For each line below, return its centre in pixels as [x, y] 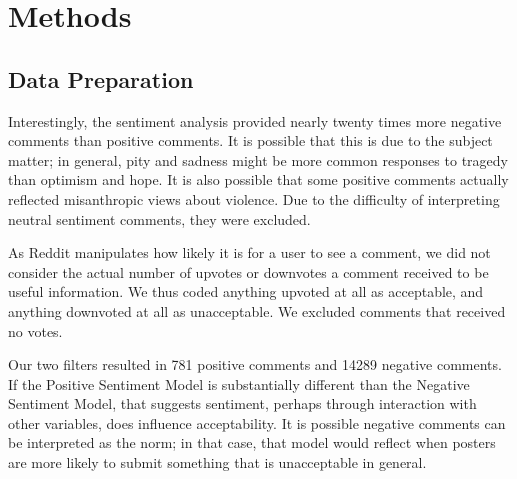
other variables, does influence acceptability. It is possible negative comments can [257, 422]
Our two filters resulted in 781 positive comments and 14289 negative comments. [255, 364]
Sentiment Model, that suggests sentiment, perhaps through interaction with [242, 403]
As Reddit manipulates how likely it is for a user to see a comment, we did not [249, 252]
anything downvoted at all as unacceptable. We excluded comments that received [257, 310]
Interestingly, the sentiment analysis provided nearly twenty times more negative [255, 120]
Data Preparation [101, 78]
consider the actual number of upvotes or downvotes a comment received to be [248, 271]
